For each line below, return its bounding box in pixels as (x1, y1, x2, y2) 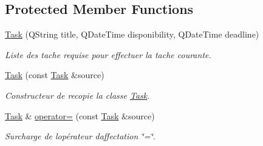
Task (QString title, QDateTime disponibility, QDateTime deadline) (5, 28, 259, 41)
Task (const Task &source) (5, 68, 104, 81)
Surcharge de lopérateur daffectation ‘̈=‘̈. (5, 130, 155, 142)
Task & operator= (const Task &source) (5, 109, 155, 122)
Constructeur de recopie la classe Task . (5, 88, 150, 101)
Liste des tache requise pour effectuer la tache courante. (5, 48, 211, 61)
